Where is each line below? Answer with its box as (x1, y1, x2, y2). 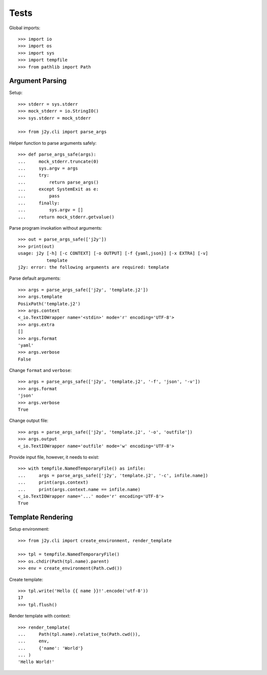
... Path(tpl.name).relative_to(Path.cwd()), (18, 631, 141, 637)
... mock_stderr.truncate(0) (18, 159, 99, 164)
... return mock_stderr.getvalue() (18, 214, 115, 220)
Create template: (9, 576, 44, 582)
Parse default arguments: (9, 275, 61, 281)
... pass (18, 193, 60, 199)
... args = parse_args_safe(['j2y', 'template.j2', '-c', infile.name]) (18, 473, 209, 478)
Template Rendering (9, 513, 73, 522)
